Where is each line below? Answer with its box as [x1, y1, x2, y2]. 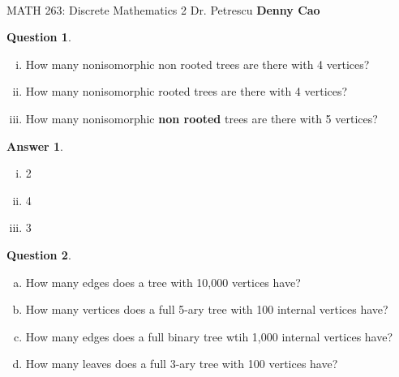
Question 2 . [6, 246, 71, 263]
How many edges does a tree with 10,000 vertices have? [25, 273, 301, 290]
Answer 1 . [6, 137, 63, 154]
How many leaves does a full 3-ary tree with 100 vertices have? [25, 355, 338, 372]
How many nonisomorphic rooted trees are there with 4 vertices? [25, 83, 348, 100]
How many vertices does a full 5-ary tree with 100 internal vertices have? [25, 301, 388, 318]
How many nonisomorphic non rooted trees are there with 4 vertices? [25, 55, 370, 72]
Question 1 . [6, 28, 71, 45]
